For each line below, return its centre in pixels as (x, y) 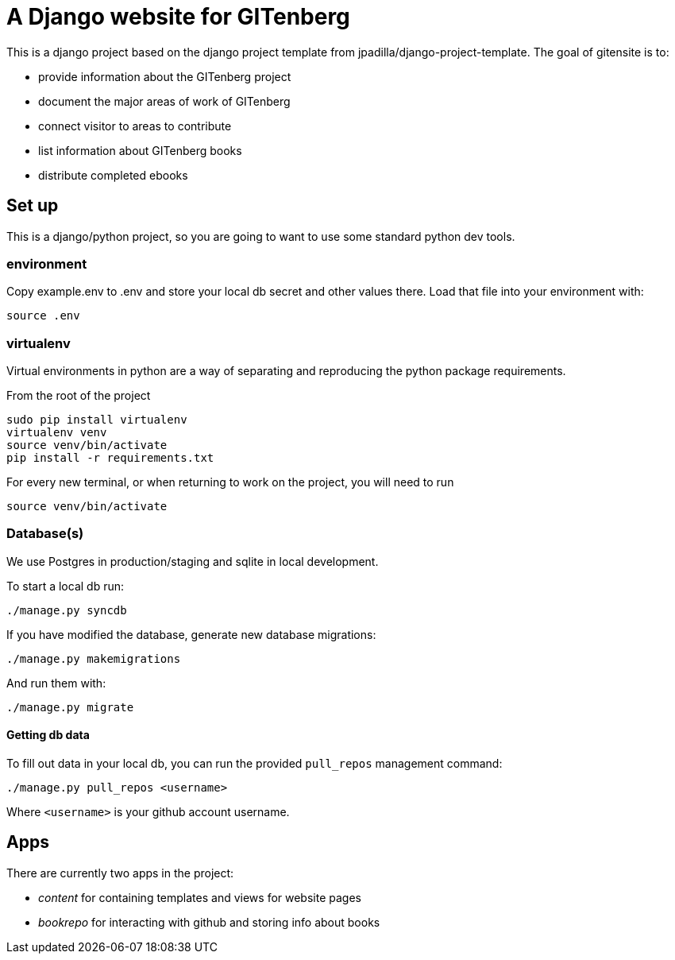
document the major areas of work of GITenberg (164, 101)
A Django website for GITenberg (178, 17)
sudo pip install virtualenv (97, 420)
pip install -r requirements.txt (110, 458)
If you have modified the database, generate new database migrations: (191, 634)
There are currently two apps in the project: (120, 873)
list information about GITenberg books (140, 150)
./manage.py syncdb (67, 610)
